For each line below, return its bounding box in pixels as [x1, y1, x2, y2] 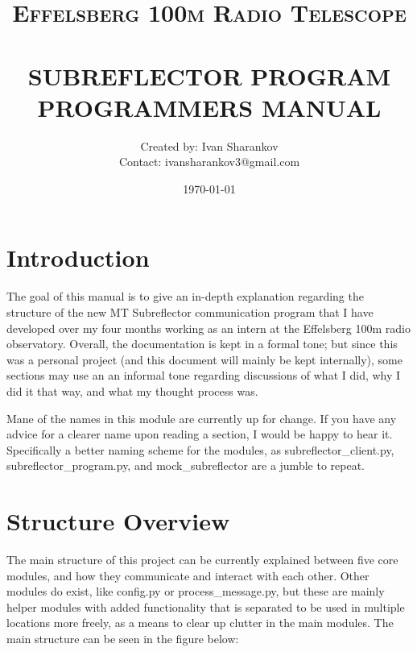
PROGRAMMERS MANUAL [37, 90, 382, 123]
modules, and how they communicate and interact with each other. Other [6, 567, 370, 583]
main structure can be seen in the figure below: [6, 630, 239, 647]
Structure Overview [6, 505, 230, 538]
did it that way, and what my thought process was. [6, 382, 258, 399]
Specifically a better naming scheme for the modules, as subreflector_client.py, [6, 441, 394, 458]
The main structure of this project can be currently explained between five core [6, 551, 398, 568]
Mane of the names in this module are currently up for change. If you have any [6, 409, 397, 426]
